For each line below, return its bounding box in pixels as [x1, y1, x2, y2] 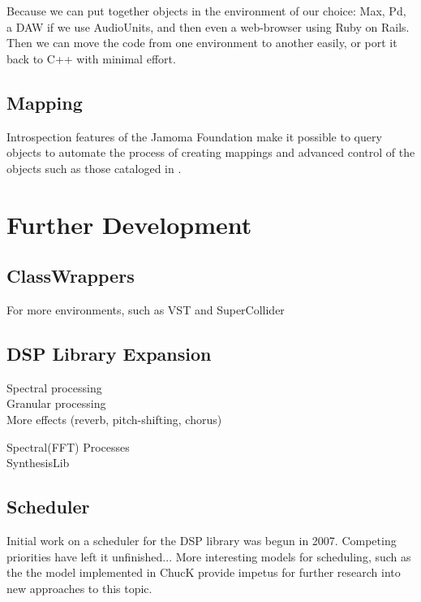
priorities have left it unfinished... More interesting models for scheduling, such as [6, 548, 411, 565]
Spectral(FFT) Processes [6, 438, 130, 455]
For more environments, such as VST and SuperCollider [6, 301, 285, 318]
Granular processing [6, 395, 106, 412]
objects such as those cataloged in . [6, 159, 182, 176]
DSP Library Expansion [6, 340, 212, 366]
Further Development [6, 207, 252, 240]
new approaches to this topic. [6, 579, 153, 596]
